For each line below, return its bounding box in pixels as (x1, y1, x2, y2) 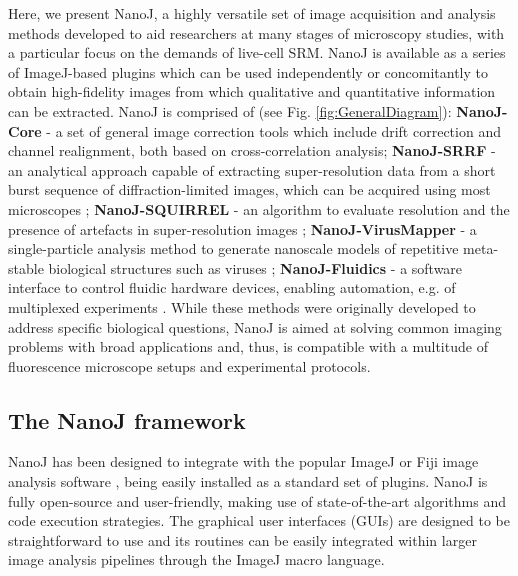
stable (8, 257, 44, 278)
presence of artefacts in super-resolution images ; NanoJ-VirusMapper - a (8, 218, 477, 239)
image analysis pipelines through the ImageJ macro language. (8, 549, 385, 570)
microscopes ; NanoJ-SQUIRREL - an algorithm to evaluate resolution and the (8, 198, 510, 219)
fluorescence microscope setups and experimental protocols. (8, 355, 371, 376)
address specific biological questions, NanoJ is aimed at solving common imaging (8, 316, 502, 337)
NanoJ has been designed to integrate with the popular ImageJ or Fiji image (8, 451, 479, 472)
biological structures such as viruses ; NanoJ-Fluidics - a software (48, 257, 463, 278)
